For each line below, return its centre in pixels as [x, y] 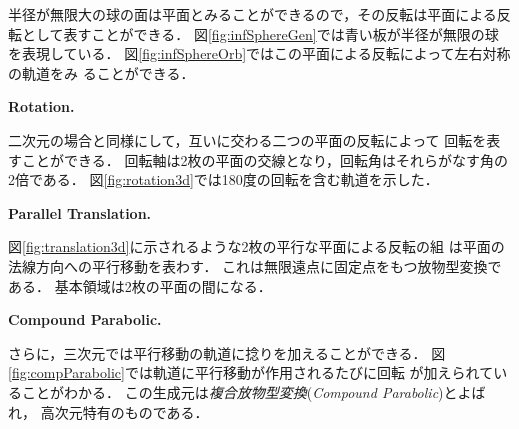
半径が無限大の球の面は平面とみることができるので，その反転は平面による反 [259, 14]
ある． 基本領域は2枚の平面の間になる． [140, 285]
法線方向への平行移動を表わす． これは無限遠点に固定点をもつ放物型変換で [255, 265]
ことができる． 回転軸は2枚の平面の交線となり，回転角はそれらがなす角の [264, 159]
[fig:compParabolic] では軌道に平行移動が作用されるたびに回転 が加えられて [251, 372]
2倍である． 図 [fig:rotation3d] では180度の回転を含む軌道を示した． [223, 179]
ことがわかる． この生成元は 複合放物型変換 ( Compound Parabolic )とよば [253, 391]
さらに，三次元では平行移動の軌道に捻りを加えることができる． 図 [227, 352]
